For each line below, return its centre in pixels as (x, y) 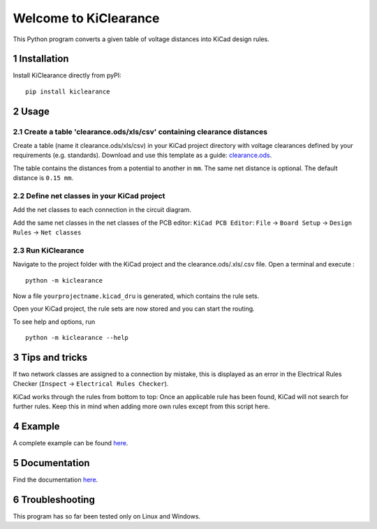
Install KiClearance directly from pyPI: (67, 75)
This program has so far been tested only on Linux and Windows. (107, 516)
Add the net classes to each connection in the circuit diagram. (102, 210)
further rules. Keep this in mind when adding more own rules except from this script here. (141, 407)
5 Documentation (51, 463)
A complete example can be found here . (71, 443)
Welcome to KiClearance (86, 18)
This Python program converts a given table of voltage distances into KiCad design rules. (141, 39)
